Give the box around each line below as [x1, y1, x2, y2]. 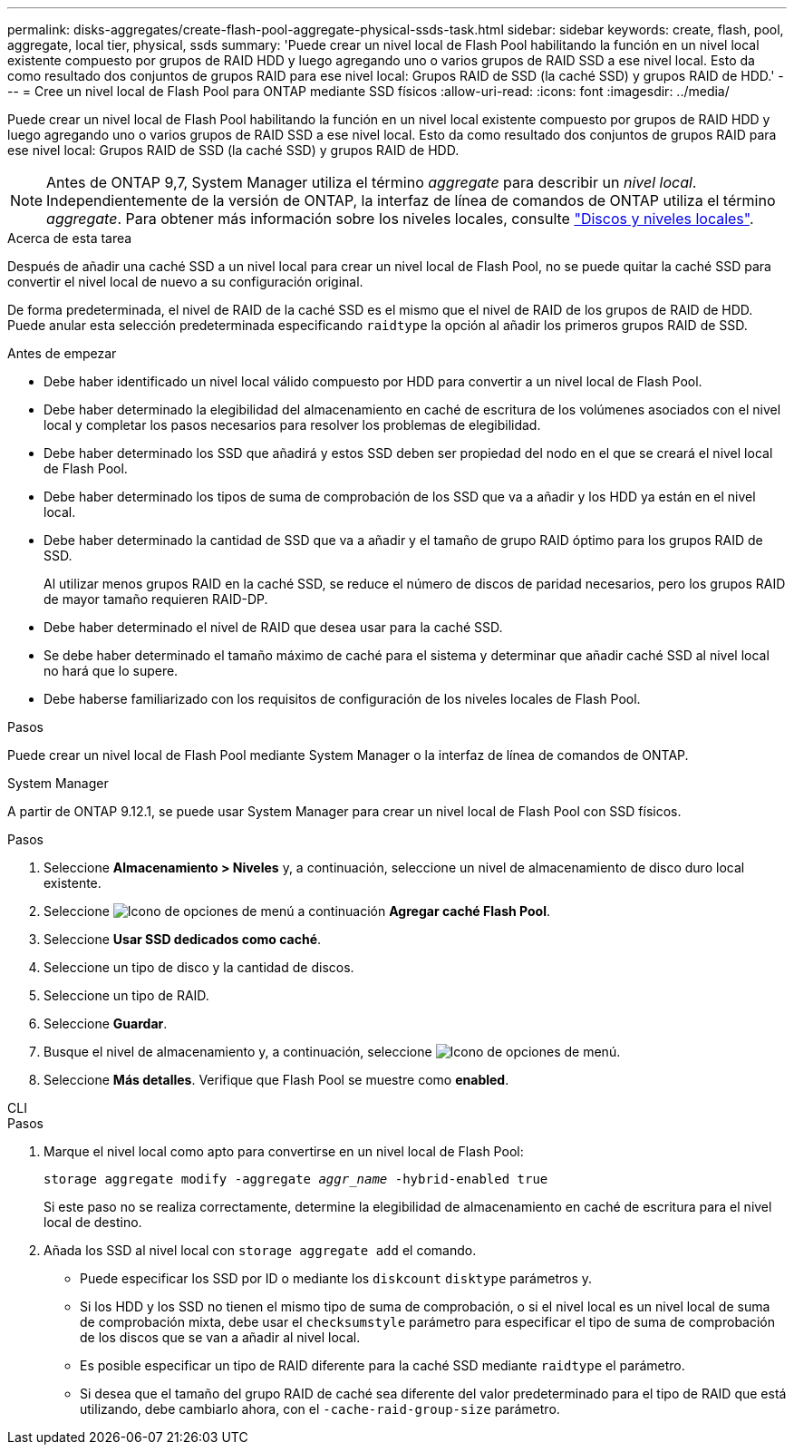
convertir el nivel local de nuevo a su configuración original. [7, 274, 363, 289]
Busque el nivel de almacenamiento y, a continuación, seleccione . [44, 1044, 621, 1059]
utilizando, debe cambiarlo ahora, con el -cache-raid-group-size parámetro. [80, 1401, 560, 1417]
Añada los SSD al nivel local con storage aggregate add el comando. [44, 1242, 477, 1258]
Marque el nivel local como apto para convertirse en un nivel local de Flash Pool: [44, 1144, 524, 1159]
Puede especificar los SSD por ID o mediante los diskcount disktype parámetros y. [80, 1271, 593, 1286]
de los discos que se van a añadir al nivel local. [80, 1330, 361, 1345]
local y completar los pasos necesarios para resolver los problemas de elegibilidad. [44, 417, 541, 433]
